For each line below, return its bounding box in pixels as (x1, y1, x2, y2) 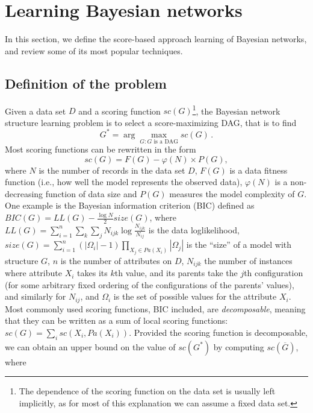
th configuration (244, 266, 303, 279)
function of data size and (45, 187, 137, 200)
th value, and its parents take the (114, 266, 238, 279)
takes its (77, 266, 108, 279)
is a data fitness (229, 163, 288, 176)
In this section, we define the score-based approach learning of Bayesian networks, (5, 33, 307, 45)
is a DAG (153, 138, 178, 145)
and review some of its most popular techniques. (5, 44, 183, 57)
